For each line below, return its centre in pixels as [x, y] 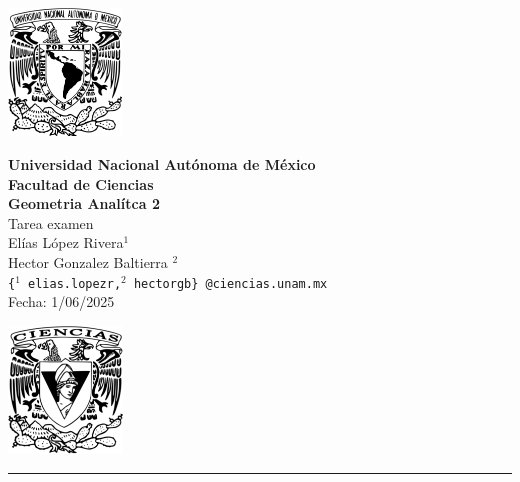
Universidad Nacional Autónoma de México [162, 164]
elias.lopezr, [75, 283]
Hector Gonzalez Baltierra [88, 262]
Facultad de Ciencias [81, 183]
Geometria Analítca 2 [84, 203]
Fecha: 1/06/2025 [61, 301]
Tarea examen [51, 222]
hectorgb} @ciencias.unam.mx [230, 283]
